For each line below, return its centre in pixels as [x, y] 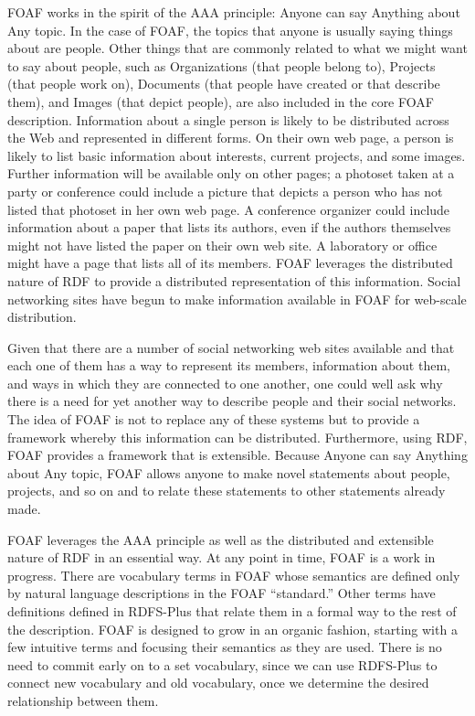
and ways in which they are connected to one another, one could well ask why [225, 383]
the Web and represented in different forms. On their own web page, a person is [231, 138]
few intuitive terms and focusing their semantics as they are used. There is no [225, 647]
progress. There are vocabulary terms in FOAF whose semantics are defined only [234, 575]
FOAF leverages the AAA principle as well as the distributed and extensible [221, 539]
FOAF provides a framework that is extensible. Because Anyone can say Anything [237, 455]
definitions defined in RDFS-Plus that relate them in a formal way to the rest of [232, 611]
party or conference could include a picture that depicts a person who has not [225, 191]
